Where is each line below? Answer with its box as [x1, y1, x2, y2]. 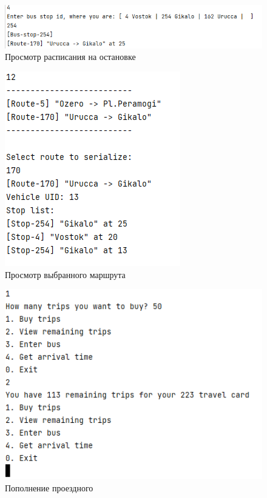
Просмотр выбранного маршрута [5, 268, 126, 281]
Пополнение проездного [5, 481, 93, 494]
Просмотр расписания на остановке [5, 50, 136, 63]
